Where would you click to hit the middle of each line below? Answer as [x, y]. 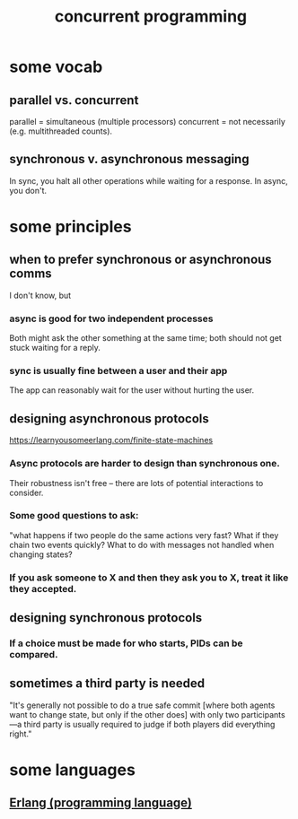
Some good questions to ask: [74, 516]
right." [21, 734]
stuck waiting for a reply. [55, 348]
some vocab [56, 67]
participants [263, 714]
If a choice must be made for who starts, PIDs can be [127, 643]
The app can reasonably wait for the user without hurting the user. [132, 390]
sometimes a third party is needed [107, 684]
